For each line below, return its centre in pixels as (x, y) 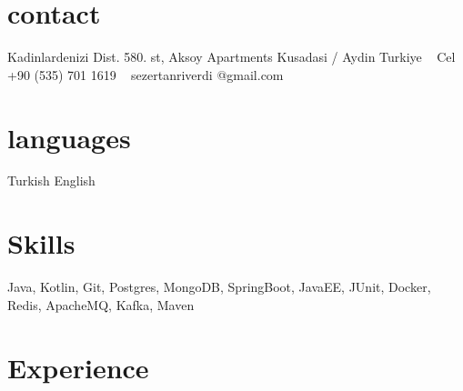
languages (69, 137)
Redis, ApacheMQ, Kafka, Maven (101, 304)
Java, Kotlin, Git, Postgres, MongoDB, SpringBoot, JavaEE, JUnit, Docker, (219, 287)
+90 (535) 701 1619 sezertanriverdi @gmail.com (146, 74)
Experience (78, 367)
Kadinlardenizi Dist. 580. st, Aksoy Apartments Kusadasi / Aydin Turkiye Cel (231, 57)
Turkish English (51, 180)
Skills (41, 243)
